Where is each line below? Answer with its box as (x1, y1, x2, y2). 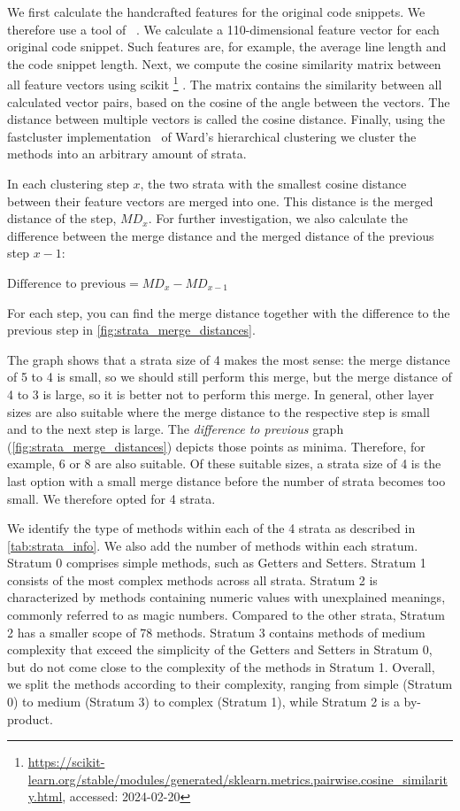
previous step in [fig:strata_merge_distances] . (7, 321, 256, 339)
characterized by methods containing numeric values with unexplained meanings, (7, 588, 446, 606)
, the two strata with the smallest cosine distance (140, 174, 407, 192)
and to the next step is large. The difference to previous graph (7, 420, 344, 438)
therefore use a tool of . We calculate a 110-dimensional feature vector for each (7, 19, 440, 38)
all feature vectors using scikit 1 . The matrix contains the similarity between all (7, 73, 442, 94)
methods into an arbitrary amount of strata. (7, 144, 247, 163)
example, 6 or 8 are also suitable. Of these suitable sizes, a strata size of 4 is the (7, 454, 441, 473)
